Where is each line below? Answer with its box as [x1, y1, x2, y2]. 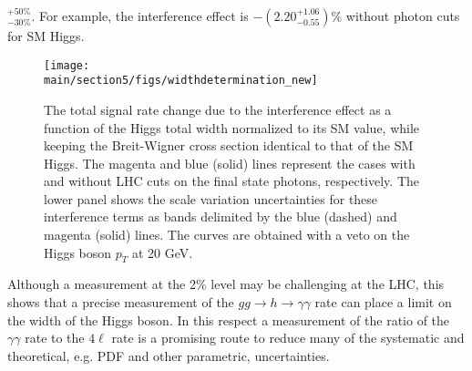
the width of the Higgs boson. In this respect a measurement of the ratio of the [7, 310, 450, 329]
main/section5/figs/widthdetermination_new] [44, 74, 318, 88]
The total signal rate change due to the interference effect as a [44, 99, 392, 119]
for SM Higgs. [7, 26, 85, 45]
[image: [44, 58, 90, 72]
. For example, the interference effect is [31, 6, 249, 25]
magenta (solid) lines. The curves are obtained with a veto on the [44, 225, 410, 244]
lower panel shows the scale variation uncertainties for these [44, 189, 378, 208]
